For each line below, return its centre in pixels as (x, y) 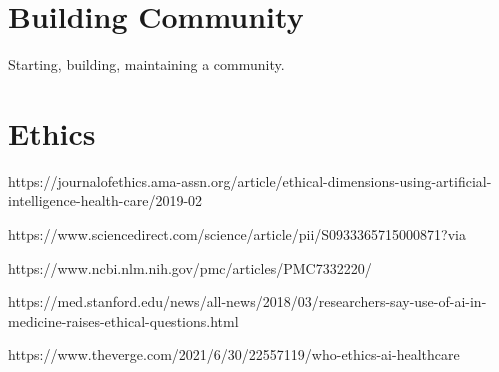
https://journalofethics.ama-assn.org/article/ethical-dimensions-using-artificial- (250, 180)
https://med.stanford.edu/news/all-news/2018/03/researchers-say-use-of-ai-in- (247, 301)
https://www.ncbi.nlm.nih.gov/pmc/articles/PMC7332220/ (190, 267)
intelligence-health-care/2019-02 (105, 200)
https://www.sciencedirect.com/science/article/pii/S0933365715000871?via (237, 234)
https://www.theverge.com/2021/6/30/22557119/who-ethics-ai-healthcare (234, 354)
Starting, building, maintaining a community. (146, 64)
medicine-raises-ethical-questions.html (123, 320)
